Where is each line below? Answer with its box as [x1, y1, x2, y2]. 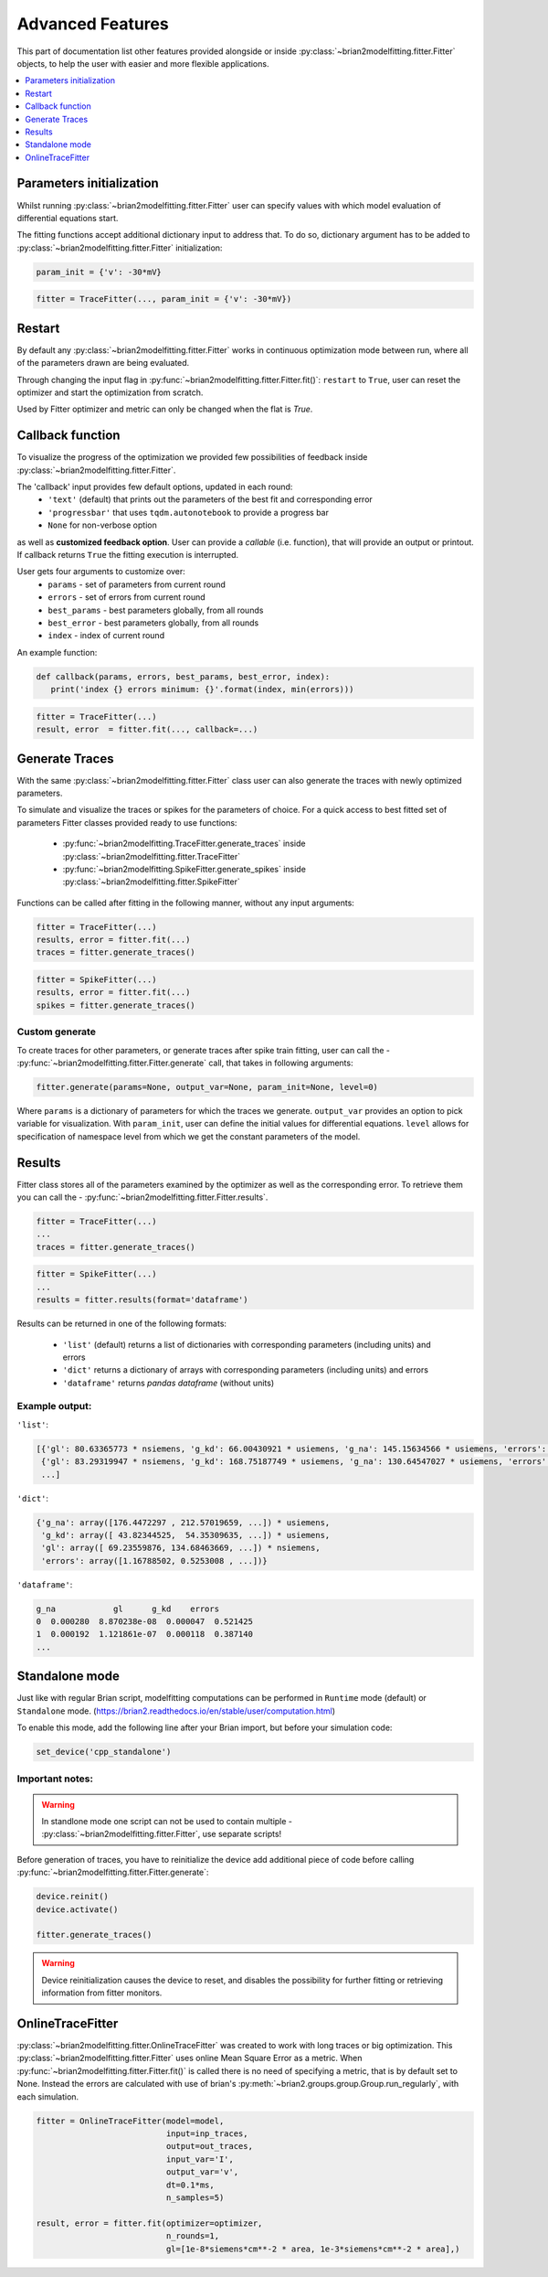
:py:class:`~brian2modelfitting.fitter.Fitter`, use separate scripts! [41, 1829, 282, 1840]
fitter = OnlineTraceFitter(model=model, [36, 2115, 225, 2126]
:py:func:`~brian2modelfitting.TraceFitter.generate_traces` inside [62, 838, 306, 850]
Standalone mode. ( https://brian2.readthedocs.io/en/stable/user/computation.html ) [16, 1705, 336, 1716]
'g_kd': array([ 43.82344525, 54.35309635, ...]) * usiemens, [41, 1530, 331, 1540]
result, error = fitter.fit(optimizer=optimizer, [36, 2218, 263, 2229]
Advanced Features [16, 14, 169, 34]
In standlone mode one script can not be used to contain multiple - [41, 1816, 292, 1827]
